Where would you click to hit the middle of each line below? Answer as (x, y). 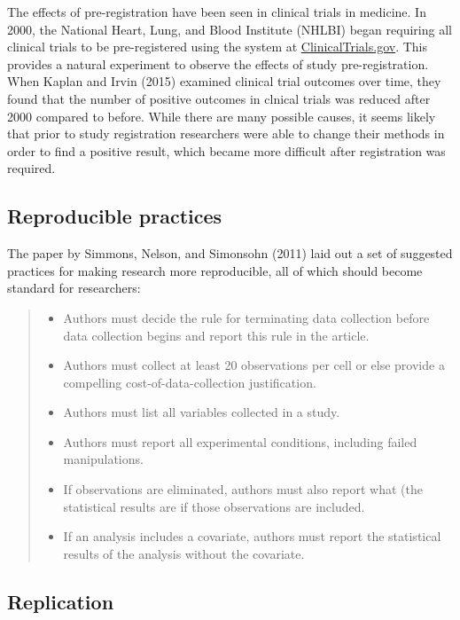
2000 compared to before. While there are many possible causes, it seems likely (222, 116)
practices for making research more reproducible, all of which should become (215, 270)
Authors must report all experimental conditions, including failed (240, 441)
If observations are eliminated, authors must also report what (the (243, 489)
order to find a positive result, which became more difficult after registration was (226, 150)
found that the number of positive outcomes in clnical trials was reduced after (219, 98)
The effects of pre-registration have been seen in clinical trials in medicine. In (217, 12)
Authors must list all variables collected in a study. (202, 412)
